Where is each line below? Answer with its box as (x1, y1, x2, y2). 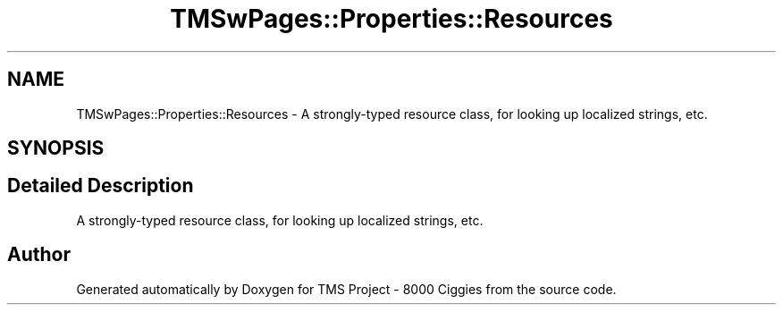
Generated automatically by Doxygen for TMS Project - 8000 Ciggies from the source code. (76, 281, 617, 297)
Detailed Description (7, 174, 194, 198)
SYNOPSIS (7, 137, 105, 160)
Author (7, 243, 71, 266)
